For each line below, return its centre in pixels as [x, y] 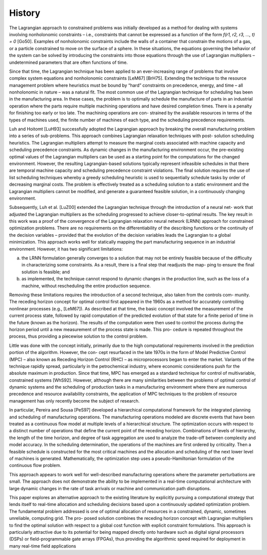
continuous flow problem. [35, 465]
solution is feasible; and [46, 272]
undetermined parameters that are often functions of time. [68, 62]
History [25, 13]
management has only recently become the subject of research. [74, 401]
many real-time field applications [43, 546]
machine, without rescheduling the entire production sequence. [86, 286]
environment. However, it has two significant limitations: [66, 249]
